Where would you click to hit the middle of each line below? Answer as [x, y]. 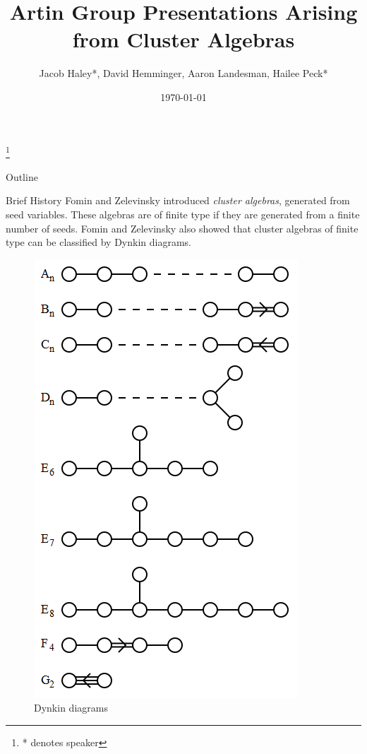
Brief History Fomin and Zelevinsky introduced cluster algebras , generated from [178, 200]
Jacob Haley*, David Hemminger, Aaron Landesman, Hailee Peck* [183, 73]
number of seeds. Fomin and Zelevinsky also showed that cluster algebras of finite [182, 228]
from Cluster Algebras [183, 39]
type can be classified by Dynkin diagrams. [98, 242]
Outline [22, 176]
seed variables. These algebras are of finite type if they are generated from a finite [183, 214]
